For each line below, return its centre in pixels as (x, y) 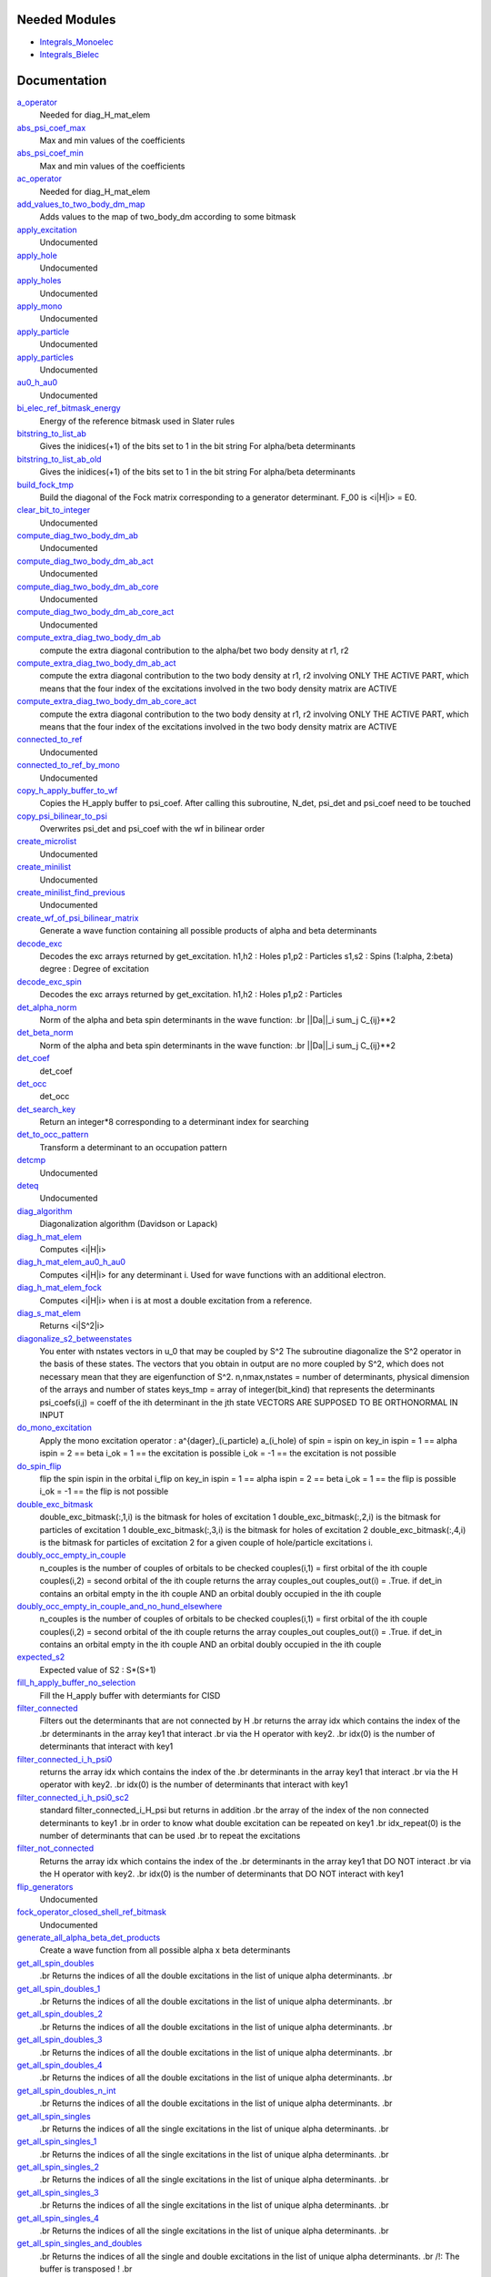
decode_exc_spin (49, 981)
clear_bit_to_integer (54, 510)
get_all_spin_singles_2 (58, 2167)
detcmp (31, 1160)
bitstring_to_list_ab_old (59, 459)
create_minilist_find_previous (71, 893)
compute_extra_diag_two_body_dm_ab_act (96, 663)
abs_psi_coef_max (51, 128)
